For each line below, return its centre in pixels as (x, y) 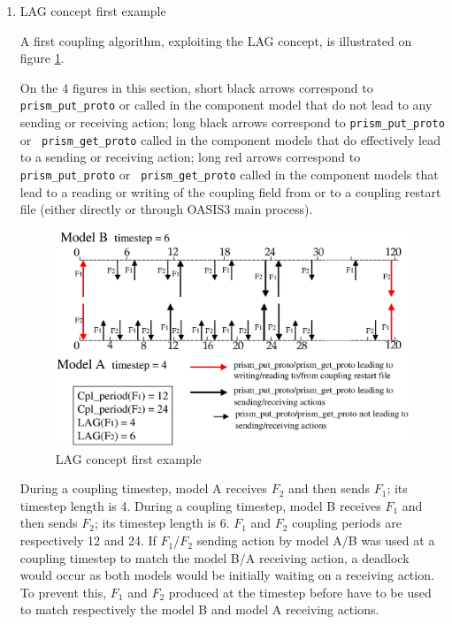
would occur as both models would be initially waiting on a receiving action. (227, 575)
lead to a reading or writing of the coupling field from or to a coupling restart (230, 191)
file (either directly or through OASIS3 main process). (166, 209)
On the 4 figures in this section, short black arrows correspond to (196, 87)
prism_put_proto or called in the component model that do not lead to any (226, 105)
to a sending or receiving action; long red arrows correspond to (190, 157)
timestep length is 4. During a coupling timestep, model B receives (200, 505)
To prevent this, (63, 592)
